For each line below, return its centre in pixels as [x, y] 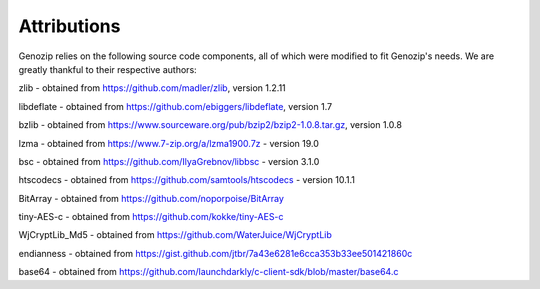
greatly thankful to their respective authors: [107, 69]
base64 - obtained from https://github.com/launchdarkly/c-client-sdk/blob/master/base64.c [208, 272]
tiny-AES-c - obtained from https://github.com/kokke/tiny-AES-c [151, 217]
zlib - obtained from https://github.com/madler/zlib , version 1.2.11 [152, 88]
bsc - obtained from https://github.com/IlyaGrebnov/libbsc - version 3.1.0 [169, 161]
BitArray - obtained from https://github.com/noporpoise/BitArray [151, 198]
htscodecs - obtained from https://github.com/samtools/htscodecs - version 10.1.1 [186, 180]
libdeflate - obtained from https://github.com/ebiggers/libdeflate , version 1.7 [175, 106]
